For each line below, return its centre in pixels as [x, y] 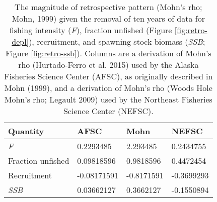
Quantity [26, 131]
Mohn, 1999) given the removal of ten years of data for [108, 18]
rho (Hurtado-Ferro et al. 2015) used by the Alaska [109, 65]
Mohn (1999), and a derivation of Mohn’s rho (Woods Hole [108, 88]
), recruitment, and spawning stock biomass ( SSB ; [117, 41]
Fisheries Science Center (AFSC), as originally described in [109, 76]
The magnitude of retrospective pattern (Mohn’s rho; [109, 7]
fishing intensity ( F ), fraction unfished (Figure [91, 30]
